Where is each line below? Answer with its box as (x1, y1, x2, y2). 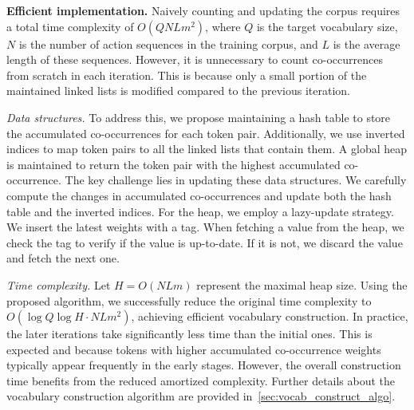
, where (205, 18, 241, 34)
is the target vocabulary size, (256, 18, 398, 34)
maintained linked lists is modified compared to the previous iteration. (6, 82, 350, 99)
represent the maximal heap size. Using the (196, 276, 408, 293)
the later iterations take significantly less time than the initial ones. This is (6, 325, 373, 342)
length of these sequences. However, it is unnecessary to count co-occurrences (6, 51, 383, 68)
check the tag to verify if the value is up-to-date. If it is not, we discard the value (6, 234, 403, 250)
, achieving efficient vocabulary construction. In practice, (131, 308, 408, 325)
